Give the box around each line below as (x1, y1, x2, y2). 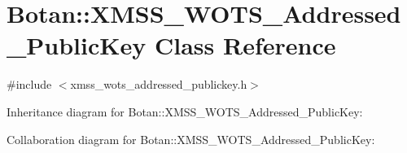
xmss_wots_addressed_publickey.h (70, 76, 247, 93)
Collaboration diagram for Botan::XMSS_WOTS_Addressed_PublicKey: (7, 130, 375, 147)
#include (7, 76, 52, 93)
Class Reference (155, 28, 336, 62)
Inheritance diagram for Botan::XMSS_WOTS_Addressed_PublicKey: (7, 103, 363, 120)
